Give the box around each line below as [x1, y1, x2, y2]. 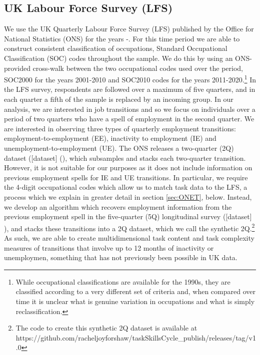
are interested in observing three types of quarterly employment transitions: [4, 123, 236, 133]
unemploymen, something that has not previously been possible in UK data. [4, 252, 237, 263]
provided [4, 62, 30, 73]
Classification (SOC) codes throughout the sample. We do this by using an [4, 52, 233, 63]
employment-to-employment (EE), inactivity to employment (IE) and [4, 133, 216, 143]
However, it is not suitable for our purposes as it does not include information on [4, 162, 252, 173]
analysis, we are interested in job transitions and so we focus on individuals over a [4, 103, 255, 114]
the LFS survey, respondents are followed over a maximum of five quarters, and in [4, 84, 255, 94]
